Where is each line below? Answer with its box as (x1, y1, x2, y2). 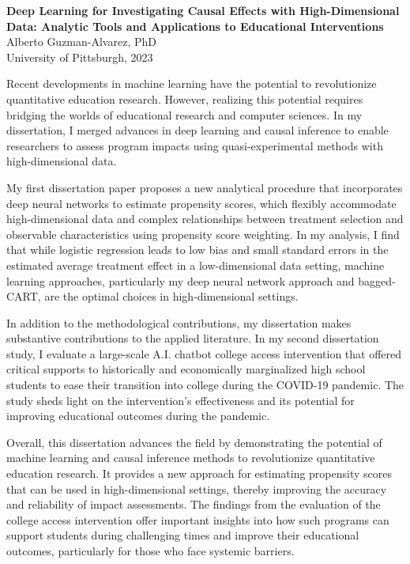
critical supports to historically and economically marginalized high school (6, 361, 366, 377)
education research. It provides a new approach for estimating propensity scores (6, 465, 392, 482)
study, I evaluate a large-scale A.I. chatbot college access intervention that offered (6, 345, 402, 361)
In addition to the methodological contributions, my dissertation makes (6, 314, 352, 331)
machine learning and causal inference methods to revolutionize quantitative (6, 449, 375, 466)
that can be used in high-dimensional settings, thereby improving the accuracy (6, 480, 387, 497)
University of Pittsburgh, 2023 (6, 48, 153, 65)
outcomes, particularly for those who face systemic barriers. (6, 543, 295, 558)
